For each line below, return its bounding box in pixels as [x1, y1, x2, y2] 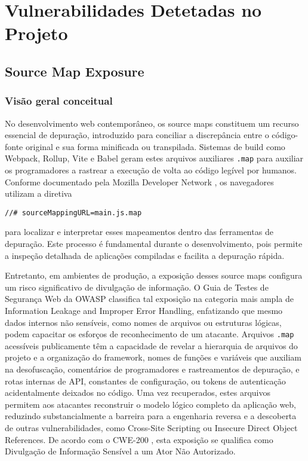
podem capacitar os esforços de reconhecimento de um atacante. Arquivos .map [5, 328, 294, 340]
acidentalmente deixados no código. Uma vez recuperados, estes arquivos [5, 386, 270, 399]
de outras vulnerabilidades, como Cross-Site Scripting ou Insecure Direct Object [5, 422, 298, 433]
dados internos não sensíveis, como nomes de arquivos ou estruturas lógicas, [5, 316, 282, 328]
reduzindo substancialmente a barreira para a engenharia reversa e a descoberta [5, 410, 297, 422]
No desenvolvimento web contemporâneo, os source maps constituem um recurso [5, 117, 299, 129]
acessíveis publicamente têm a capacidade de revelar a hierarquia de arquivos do [5, 339, 298, 352]
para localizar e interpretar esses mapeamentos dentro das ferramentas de [5, 225, 273, 238]
